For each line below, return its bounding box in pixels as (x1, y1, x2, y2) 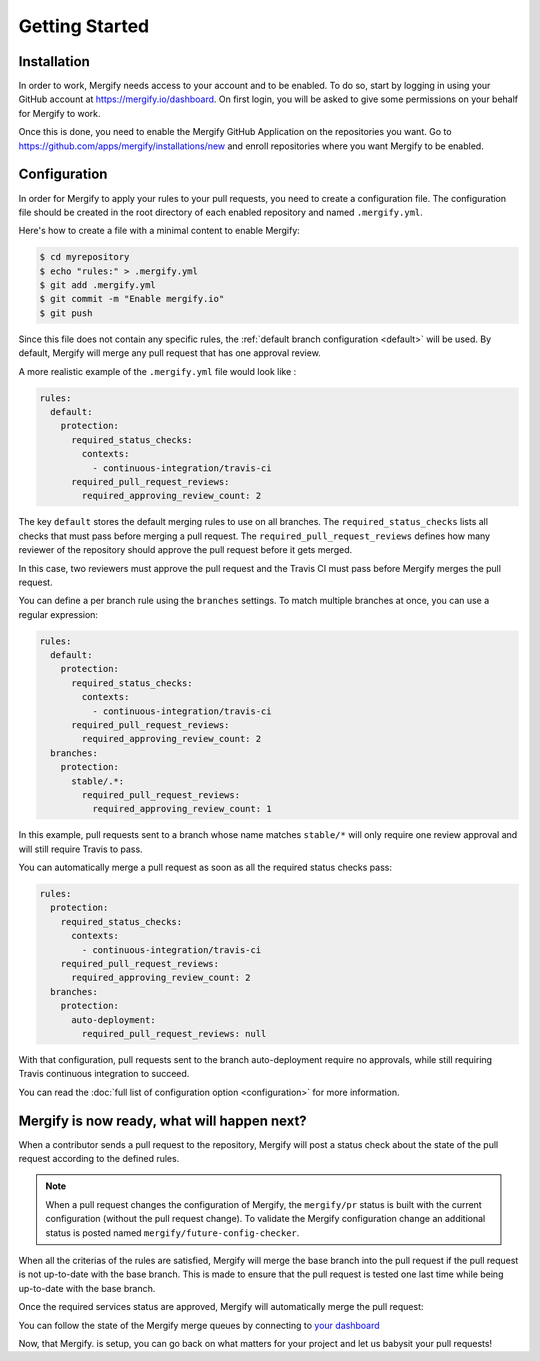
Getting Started (18, 15, 150, 37)
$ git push (39, 307, 93, 319)
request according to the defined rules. (18, 1153, 180, 1165)
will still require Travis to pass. (18, 843, 144, 855)
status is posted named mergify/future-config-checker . (45, 1226, 300, 1239)
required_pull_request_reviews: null (81, 1028, 267, 1039)
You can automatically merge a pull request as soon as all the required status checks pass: (18, 861, 392, 874)
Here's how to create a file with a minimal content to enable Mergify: (18, 225, 300, 237)
